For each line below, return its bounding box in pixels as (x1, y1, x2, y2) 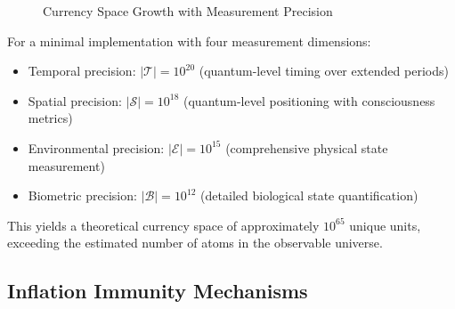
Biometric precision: (28, 186, 137, 205)
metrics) (28, 109, 73, 127)
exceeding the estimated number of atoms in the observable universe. (7, 233, 383, 252)
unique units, (349, 215, 421, 234)
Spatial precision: (28, 91, 122, 110)
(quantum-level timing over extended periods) (199, 61, 449, 80)
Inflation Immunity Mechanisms (7, 277, 308, 305)
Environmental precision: (28, 138, 165, 157)
